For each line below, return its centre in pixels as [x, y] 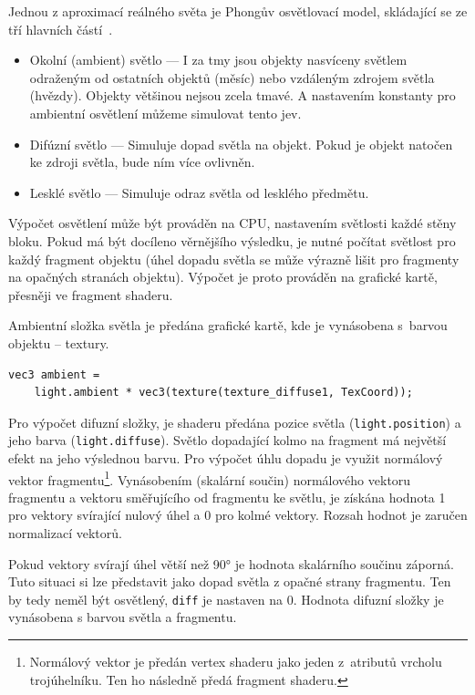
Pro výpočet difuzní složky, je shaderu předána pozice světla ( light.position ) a [235, 422]
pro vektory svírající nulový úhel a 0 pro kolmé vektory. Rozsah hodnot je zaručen [238, 515]
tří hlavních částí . [61, 29]
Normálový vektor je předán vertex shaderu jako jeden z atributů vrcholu [236, 662]
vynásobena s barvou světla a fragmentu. [123, 617]
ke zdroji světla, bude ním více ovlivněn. [142, 162]
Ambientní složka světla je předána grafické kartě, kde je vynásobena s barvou [228, 325]
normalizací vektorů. [65, 533]
